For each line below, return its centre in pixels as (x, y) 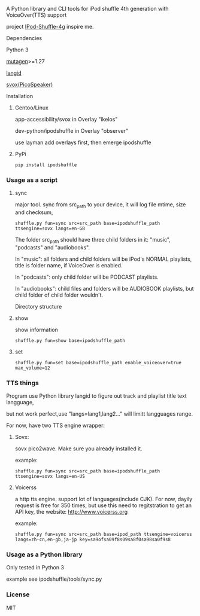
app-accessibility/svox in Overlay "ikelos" (66, 119)
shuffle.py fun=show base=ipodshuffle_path (70, 340)
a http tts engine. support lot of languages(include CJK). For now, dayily (104, 499)
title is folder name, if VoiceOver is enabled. (69, 265)
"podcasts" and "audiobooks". (52, 247)
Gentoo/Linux (32, 108)
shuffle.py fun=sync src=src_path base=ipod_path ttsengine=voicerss (104, 535)
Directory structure (38, 306)
